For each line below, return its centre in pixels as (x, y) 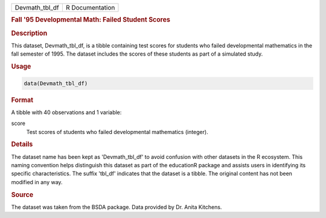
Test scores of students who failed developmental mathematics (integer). (117, 132)
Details (22, 144)
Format (22, 100)
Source (22, 194)
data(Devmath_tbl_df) (56, 83)
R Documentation (90, 8)
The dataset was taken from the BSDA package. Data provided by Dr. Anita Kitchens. (117, 207)
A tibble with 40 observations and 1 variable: (66, 112)
